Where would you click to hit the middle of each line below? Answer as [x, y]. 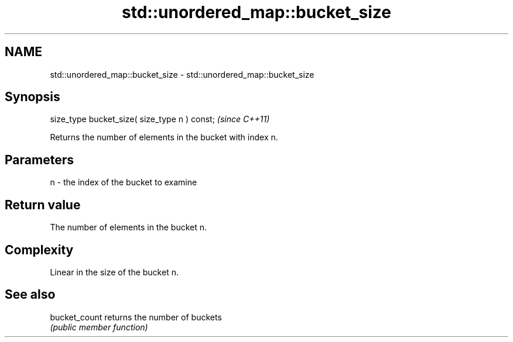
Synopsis [33, 97]
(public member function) [99, 327]
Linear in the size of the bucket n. [114, 272]
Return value [43, 205]
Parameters [39, 160]
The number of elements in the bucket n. [129, 227]
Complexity [39, 250]
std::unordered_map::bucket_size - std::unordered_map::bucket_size [182, 74]
